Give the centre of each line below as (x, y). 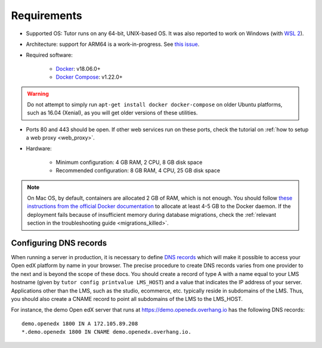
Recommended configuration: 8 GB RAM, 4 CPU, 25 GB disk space (138, 170)
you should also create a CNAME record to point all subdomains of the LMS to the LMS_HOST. (127, 299)
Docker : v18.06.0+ (78, 69)
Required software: (49, 55)
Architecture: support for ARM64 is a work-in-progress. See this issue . (113, 44)
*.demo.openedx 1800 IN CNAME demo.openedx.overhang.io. (107, 332)
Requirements (47, 15)
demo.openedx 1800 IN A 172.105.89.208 (80, 324)
